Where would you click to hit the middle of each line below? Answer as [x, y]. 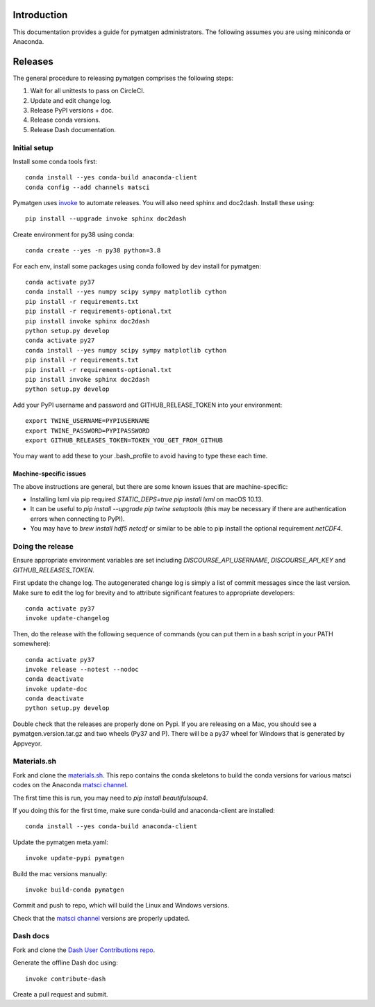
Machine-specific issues [49, 474]
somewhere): [32, 644]
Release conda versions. [65, 120]
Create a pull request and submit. [60, 994]
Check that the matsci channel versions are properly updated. [101, 918]
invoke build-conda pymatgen [75, 889]
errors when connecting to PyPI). [77, 519]
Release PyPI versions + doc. [72, 110]
